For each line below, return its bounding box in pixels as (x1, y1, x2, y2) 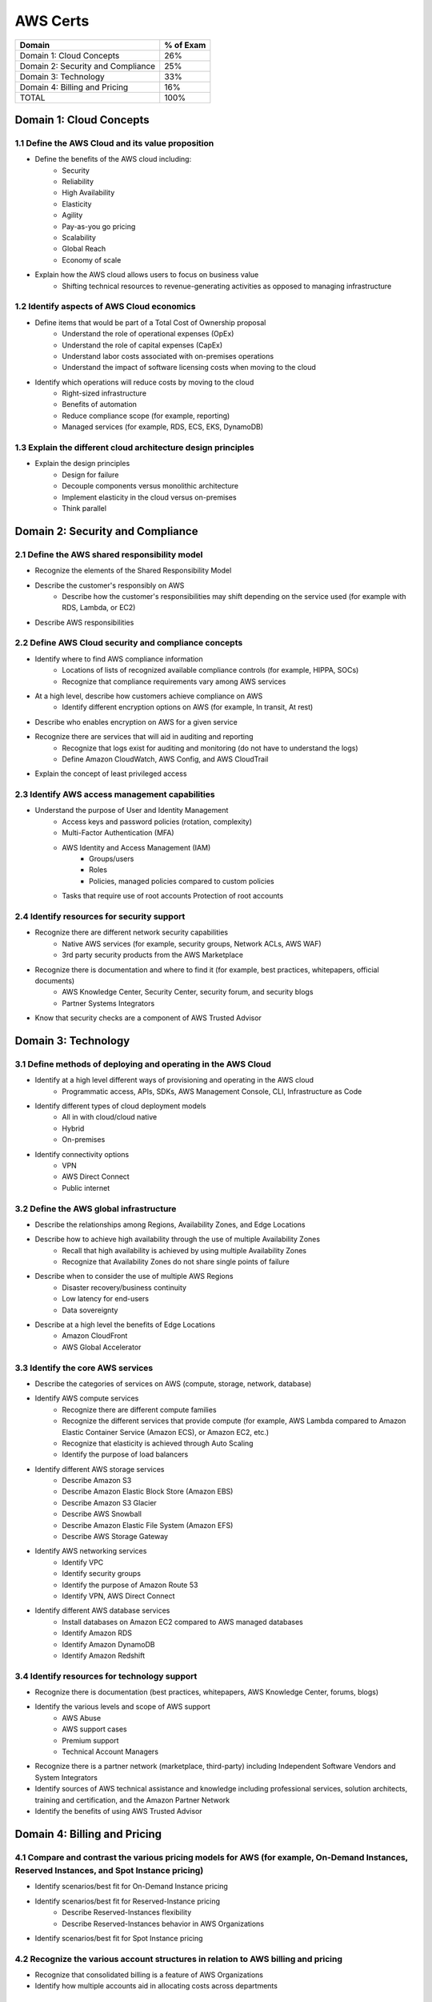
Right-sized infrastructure (62, 388, 147, 398)
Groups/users (89, 854, 134, 864)
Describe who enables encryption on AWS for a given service (34, 717, 238, 726)
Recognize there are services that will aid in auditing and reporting (34, 732, 254, 742)
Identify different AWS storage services (34, 1464, 165, 1473)
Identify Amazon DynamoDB (62, 1639, 155, 1649)
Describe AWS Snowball (62, 1510, 142, 1519)
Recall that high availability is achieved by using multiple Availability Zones (62, 1245, 307, 1255)
